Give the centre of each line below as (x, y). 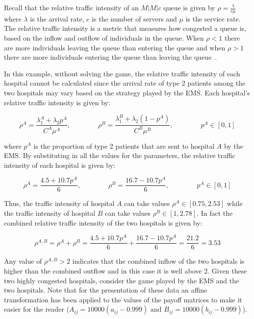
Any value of (23, 261)
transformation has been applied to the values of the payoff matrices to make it (123, 299)
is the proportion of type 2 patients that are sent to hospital (124, 146)
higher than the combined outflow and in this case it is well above (103, 270)
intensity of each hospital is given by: (60, 165)
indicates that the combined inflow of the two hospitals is (158, 261)
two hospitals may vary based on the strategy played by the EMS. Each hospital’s (127, 92)
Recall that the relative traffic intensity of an (71, 7)
